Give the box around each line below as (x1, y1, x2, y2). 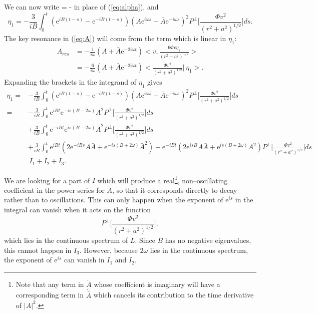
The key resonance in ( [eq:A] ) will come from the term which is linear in (4, 33, 226, 44)
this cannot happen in (4, 244, 72, 255)
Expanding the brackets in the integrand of (4, 76, 137, 87)
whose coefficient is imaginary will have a (94, 278, 220, 289)
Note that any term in (16, 278, 84, 289)
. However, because (79, 244, 138, 255)
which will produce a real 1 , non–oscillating (97, 173, 228, 185)
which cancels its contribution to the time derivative (93, 289, 254, 300)
